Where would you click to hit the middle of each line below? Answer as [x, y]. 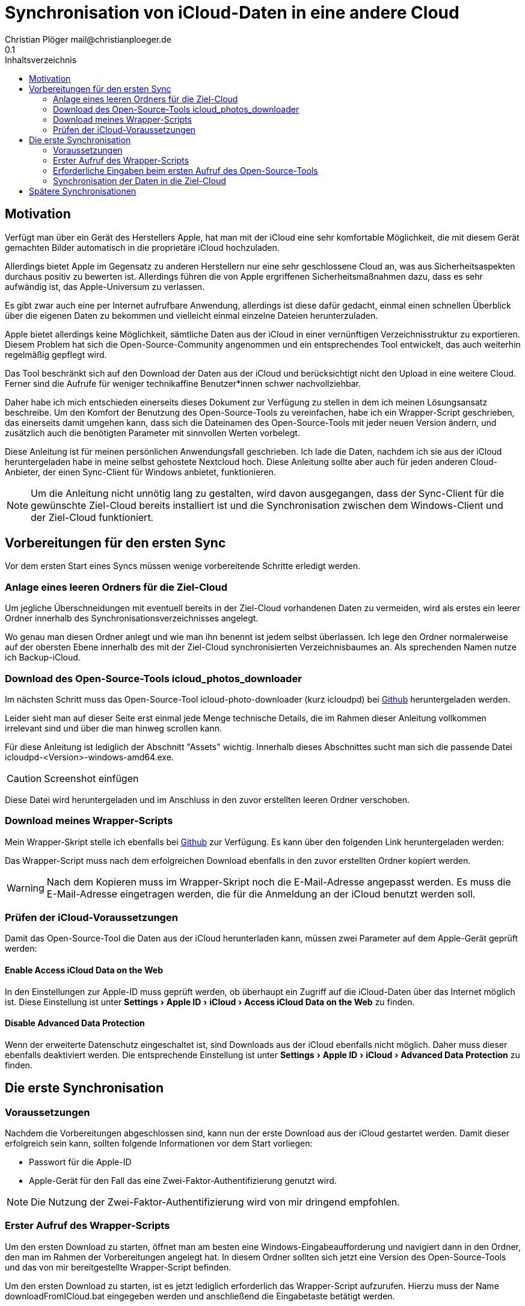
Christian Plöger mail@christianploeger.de [88, 39]
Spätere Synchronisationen [83, 191]
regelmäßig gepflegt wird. [56, 354]
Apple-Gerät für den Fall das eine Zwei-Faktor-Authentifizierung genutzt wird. [183, 1181]
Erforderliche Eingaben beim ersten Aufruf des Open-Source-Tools [186, 170]
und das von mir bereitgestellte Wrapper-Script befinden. [118, 1267]
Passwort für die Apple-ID [80, 1162]
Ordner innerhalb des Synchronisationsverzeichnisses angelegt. [132, 618]
